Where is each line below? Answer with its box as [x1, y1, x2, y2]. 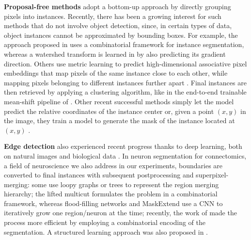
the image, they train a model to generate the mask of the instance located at [4, 115, 235, 126]
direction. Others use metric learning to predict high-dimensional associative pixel [4, 58, 247, 68]
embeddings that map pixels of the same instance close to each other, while [4, 68, 228, 78]
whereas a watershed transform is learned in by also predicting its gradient [4, 48, 226, 59]
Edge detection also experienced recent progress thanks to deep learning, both [4, 141, 242, 151]
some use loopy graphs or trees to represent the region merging [31, 179, 219, 189]
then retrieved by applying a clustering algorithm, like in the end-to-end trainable [4, 87, 247, 97]
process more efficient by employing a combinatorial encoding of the [4, 217, 205, 227]
